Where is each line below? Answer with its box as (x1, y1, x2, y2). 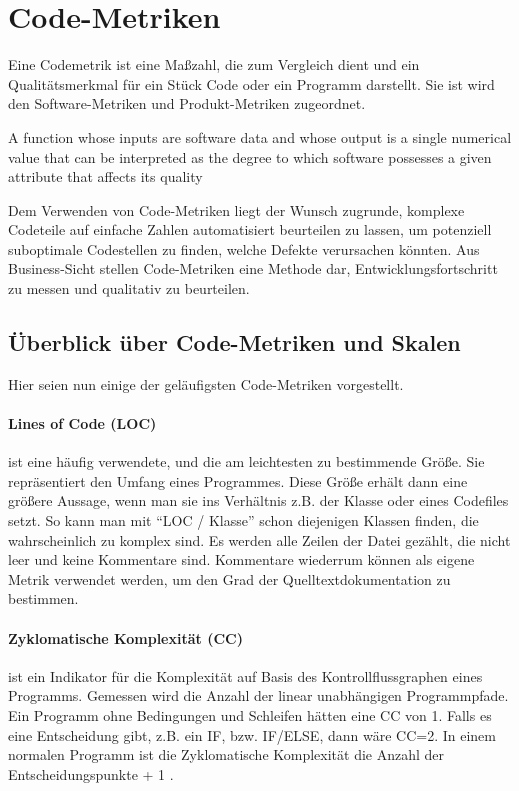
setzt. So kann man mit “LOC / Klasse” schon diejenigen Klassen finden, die (8, 510, 479, 531)
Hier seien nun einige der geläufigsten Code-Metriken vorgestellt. (8, 373, 404, 394)
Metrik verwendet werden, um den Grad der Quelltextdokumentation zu (8, 568, 451, 589)
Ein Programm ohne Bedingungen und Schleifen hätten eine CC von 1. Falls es (8, 704, 492, 725)
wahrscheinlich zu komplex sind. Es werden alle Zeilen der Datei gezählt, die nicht (8, 529, 511, 550)
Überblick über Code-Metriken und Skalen (8, 327, 461, 358)
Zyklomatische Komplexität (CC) (8, 627, 243, 648)
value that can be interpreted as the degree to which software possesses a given (8, 146, 492, 167)
